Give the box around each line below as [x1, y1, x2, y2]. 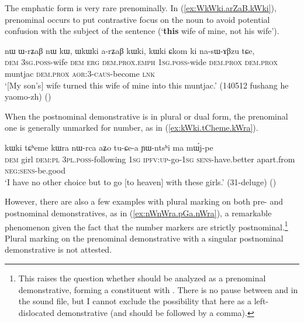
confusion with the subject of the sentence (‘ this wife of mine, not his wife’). [5, 25, 279, 37]
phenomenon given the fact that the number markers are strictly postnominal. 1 [5, 219, 288, 233]
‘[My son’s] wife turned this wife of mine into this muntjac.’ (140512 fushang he [5, 79, 289, 91]
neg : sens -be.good [5, 164, 66, 176]
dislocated [18, 306, 54, 318]
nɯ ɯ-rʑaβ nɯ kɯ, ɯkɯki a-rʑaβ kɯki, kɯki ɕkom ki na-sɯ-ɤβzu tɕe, [5, 44, 255, 56]
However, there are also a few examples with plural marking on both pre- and [5, 195, 283, 208]
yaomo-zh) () [5, 90, 51, 103]
